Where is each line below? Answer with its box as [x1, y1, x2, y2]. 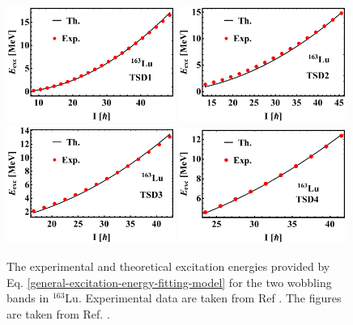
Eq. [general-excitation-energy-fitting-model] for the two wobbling [6, 273, 332, 290]
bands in [6, 289, 49, 306]
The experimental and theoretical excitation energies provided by [6, 258, 330, 275]
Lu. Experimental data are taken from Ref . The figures [65, 289, 342, 306]
